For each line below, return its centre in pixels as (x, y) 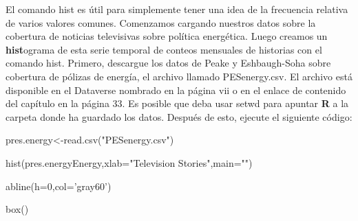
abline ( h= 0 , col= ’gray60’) (59, 186)
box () (17, 209)
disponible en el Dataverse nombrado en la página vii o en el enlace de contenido (176, 90)
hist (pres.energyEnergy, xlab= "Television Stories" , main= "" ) (129, 162)
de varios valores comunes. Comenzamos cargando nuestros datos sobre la (161, 22)
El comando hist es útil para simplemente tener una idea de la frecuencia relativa (177, 9)
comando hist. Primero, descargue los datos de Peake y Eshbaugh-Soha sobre (168, 63)
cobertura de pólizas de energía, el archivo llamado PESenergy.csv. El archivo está (179, 76)
